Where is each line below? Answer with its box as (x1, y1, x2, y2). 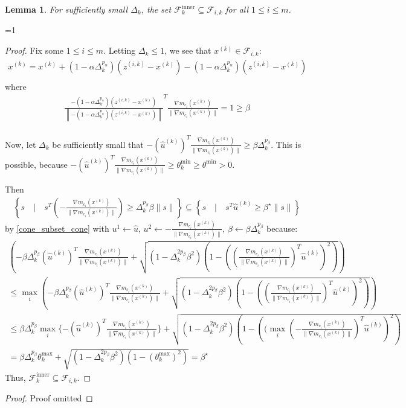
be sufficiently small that (52, 138, 144, 150)
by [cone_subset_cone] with (5, 222, 109, 234)
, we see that (164, 44, 211, 57)
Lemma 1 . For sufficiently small (5, 3, 128, 15)
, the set (141, 3, 172, 15)
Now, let (5, 138, 36, 150)
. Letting (103, 44, 136, 57)
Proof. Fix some (5, 44, 64, 57)
